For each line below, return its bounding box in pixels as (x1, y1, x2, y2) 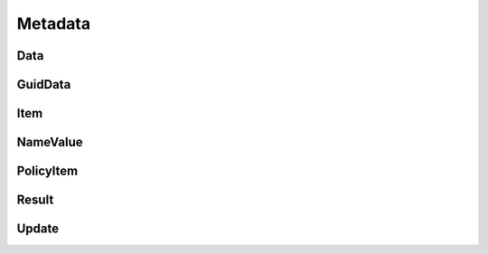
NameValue (16, 135, 83, 150)
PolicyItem (16, 164, 79, 179)
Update (16, 221, 60, 237)
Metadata (16, 14, 90, 33)
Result (16, 193, 54, 208)
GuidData (16, 77, 71, 92)
